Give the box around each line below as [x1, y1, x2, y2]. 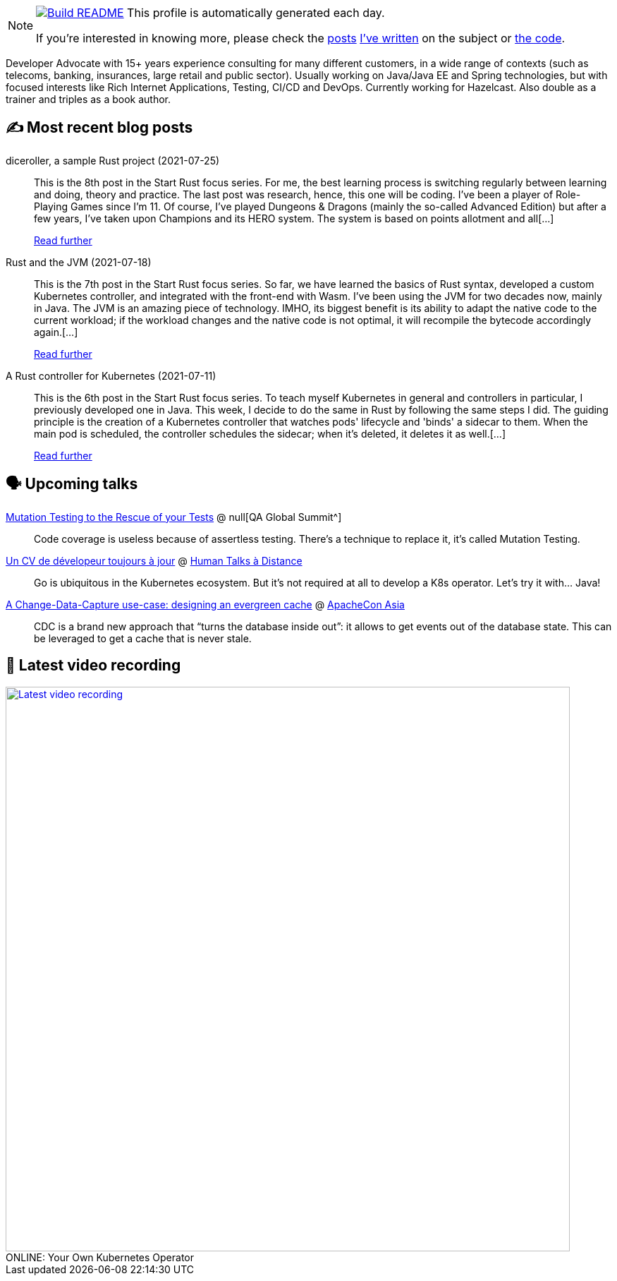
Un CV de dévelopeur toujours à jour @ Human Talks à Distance [6, 554, 303, 567]
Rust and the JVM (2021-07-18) [6, 255, 152, 268]
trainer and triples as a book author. [6, 93, 171, 105]
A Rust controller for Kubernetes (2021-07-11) [6, 369, 216, 382]
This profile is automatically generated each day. [127, 6, 385, 20]
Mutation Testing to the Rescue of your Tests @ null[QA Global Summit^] [6, 510, 342, 523]
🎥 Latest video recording [6, 656, 181, 675]
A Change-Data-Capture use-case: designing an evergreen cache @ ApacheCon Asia [6, 598, 405, 611]
